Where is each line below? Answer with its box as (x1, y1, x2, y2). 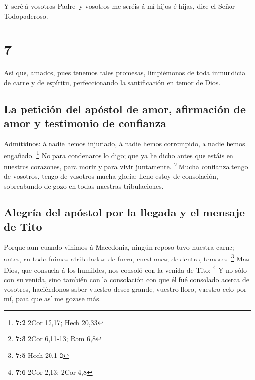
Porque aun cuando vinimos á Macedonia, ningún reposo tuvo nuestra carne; (4, 241, 234, 252)
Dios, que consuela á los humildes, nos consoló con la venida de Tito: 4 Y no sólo (4, 263, 247, 275)
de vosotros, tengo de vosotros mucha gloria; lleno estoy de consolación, (4, 171, 218, 181)
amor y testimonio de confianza (4, 116, 167, 131)
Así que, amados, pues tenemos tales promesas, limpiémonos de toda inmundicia (4, 68, 246, 78)
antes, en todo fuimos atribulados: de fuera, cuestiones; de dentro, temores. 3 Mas (4, 252, 249, 263)
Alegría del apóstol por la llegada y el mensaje (4, 204, 245, 219)
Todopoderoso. (4, 10, 48, 21)
